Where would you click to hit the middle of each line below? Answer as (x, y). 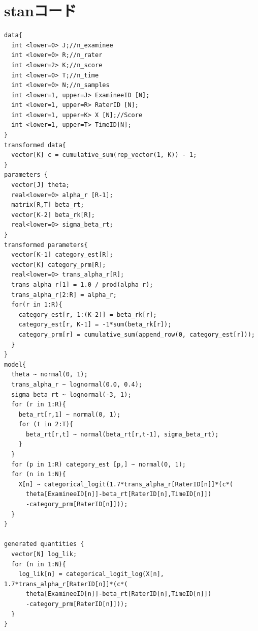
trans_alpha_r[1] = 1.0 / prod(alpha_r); (82, 284)
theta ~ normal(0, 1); (50, 375)
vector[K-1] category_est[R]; (62, 255)
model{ (15, 364)
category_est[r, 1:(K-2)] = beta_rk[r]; (88, 314)
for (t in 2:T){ (46, 424)
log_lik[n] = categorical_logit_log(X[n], (91, 574)
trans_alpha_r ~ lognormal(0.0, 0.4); (77, 384)
